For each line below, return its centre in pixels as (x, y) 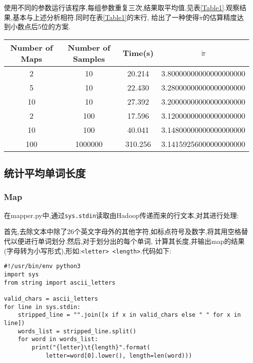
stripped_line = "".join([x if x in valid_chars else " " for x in (129, 315)
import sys (21, 274)
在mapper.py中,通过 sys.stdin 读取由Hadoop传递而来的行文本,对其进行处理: (121, 215)
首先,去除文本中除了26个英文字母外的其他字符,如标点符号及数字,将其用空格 (123, 231)
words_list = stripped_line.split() (77, 331)
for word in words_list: (58, 339)
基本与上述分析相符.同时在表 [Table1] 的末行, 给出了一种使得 (106, 17)
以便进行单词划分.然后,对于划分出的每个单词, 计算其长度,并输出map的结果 (127, 241)
